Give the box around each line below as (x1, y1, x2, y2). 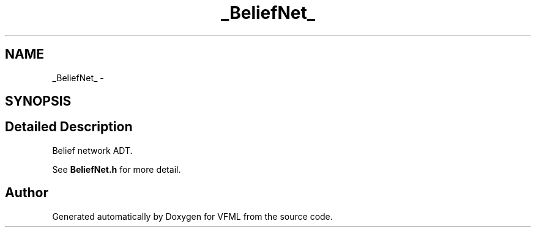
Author (5, 185, 48, 201)
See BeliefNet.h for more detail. (52, 164, 181, 175)
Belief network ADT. (52, 145, 133, 156)
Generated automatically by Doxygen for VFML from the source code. (52, 211, 333, 222)
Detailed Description (5, 119, 133, 135)
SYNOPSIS (5, 93, 72, 109)
